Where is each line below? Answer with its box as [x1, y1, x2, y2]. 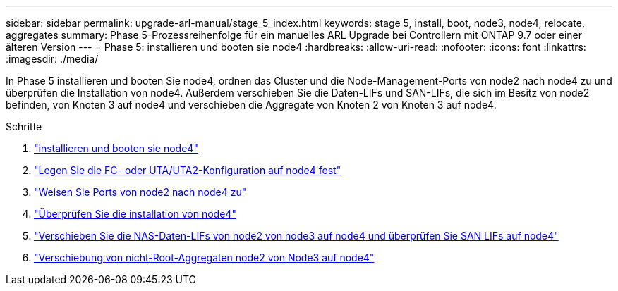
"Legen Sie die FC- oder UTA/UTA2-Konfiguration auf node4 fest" [34, 164, 341, 176]
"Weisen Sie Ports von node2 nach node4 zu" [34, 186, 247, 198]
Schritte [6, 120, 42, 132]
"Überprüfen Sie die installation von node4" [34, 208, 236, 220]
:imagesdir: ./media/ [6, 53, 99, 65]
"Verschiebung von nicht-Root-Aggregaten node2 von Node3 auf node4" [34, 252, 375, 264]
